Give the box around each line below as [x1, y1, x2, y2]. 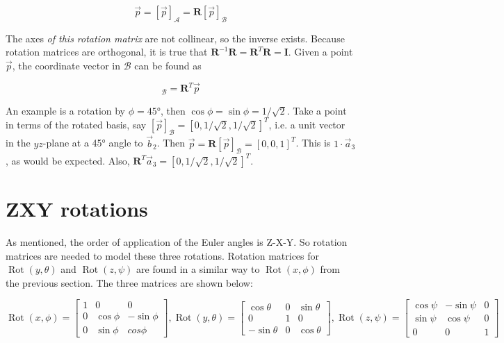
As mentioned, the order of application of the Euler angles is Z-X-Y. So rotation [6, 235, 348, 249]
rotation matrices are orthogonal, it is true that [6, 44, 208, 59]
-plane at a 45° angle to [42, 135, 143, 150]
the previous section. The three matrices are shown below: [6, 275, 253, 290]
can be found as [134, 58, 202, 72]
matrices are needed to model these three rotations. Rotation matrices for [6, 248, 320, 262]
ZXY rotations [6, 194, 148, 223]
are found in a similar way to [136, 262, 260, 276]
